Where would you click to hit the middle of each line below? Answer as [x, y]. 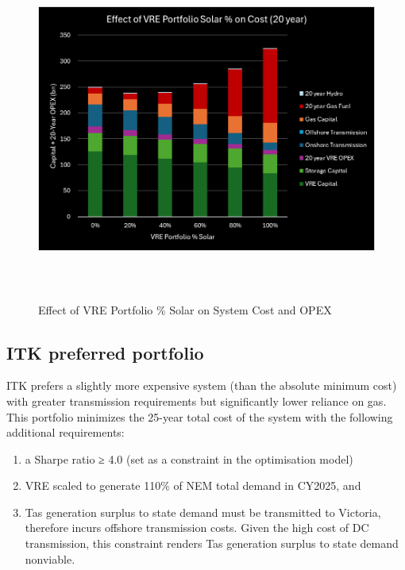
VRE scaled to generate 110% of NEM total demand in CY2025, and [193, 485]
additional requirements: [66, 432]
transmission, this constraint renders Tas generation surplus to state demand [212, 543]
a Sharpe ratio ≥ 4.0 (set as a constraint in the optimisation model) [189, 458]
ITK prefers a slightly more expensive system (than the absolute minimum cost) [202, 385]
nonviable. [50, 558]
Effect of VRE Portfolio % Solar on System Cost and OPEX [185, 309]
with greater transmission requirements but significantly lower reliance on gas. [197, 401]
